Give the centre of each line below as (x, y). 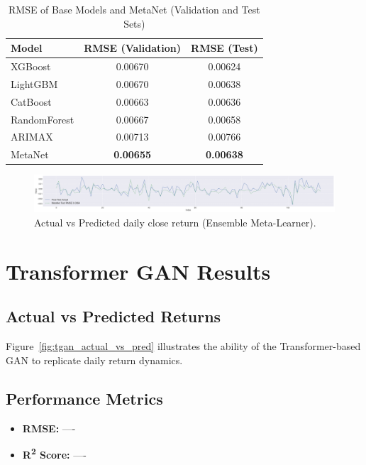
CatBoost (31, 101)
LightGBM (34, 83)
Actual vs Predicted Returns (113, 316)
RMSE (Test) (224, 48)
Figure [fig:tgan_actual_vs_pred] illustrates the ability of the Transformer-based (183, 346)
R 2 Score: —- (54, 453)
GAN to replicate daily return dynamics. (94, 360)
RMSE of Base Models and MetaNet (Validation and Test (134, 9)
